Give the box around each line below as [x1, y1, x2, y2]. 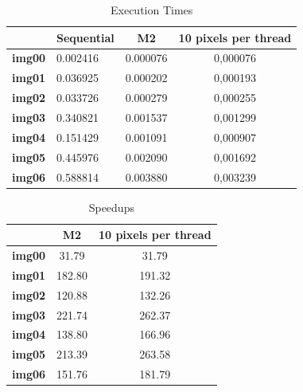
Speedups [88, 198, 134, 215]
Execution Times [110, 2, 193, 18]
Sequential [56, 29, 115, 45]
